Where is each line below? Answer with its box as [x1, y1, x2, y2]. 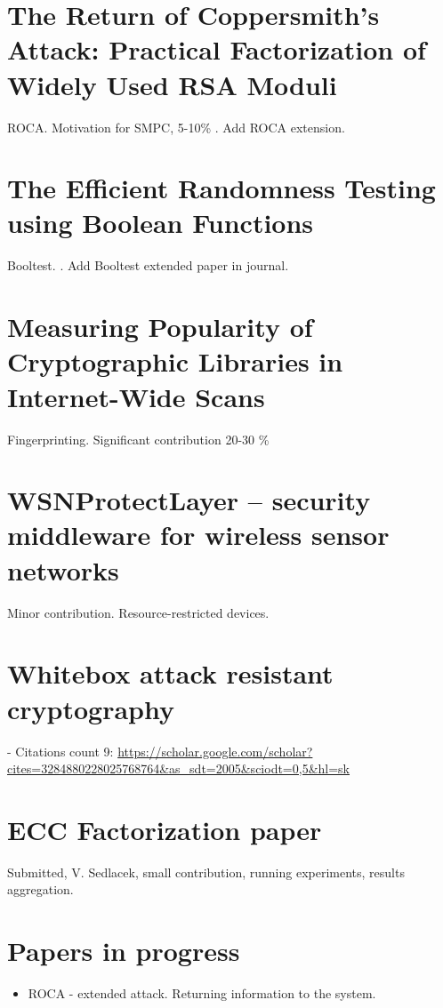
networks [7, 551, 119, 588]
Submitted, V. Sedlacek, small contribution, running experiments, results [7, 862, 405, 881]
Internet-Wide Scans [7, 378, 265, 414]
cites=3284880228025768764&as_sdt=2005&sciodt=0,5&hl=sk [7, 759, 350, 778]
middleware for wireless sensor [7, 516, 390, 553]
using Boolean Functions [7, 204, 314, 241]
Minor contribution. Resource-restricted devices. [7, 603, 270, 621]
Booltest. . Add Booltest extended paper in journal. [7, 256, 289, 275]
